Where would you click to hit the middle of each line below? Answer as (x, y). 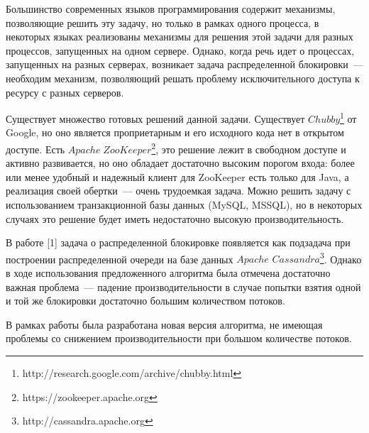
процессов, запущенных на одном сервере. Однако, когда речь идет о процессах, (180, 50)
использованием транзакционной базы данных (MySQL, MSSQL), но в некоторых (184, 205)
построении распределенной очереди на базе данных (120, 259)
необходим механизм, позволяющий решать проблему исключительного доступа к (183, 78)
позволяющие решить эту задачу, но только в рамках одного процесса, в (163, 22)
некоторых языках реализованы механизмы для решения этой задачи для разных (180, 37)
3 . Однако (341, 258)
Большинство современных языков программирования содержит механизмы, (171, 9)
